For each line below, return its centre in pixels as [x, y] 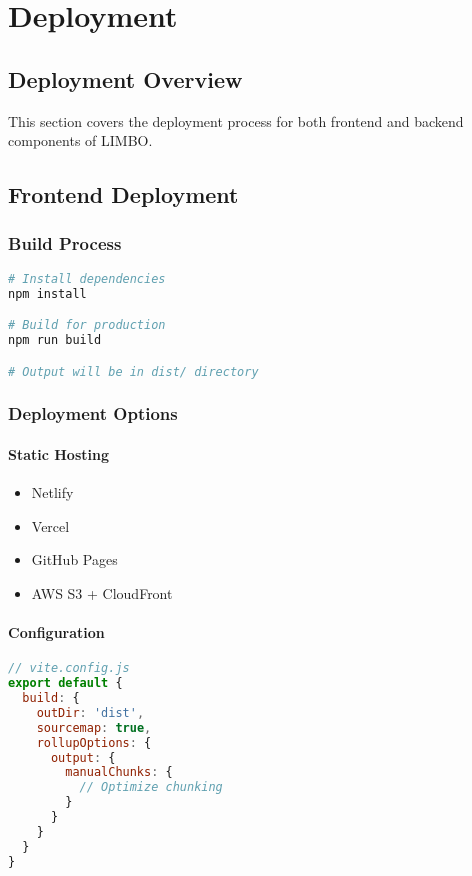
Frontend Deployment [123, 194]
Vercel [50, 525]
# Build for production [87, 325]
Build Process [65, 243]
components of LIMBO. [80, 140]
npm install [47, 293]
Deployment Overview [125, 78]
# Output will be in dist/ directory [133, 371]
